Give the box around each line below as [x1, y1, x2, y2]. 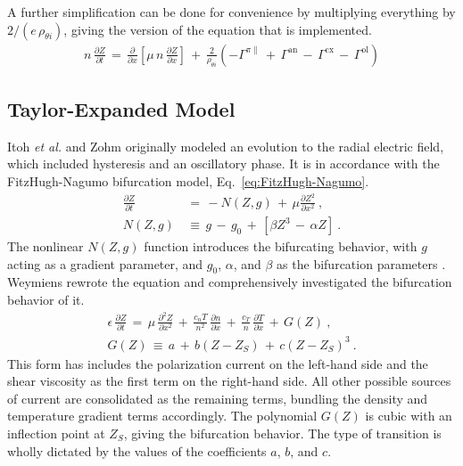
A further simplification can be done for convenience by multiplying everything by [7, 3, 456, 20]
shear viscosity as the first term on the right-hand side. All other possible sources [7, 372, 451, 390]
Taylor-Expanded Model [7, 95, 236, 123]
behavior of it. [7, 290, 85, 309]
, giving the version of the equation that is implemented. [63, 20, 372, 38]
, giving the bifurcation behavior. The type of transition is [123, 423, 442, 442]
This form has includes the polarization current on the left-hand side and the [7, 354, 428, 372]
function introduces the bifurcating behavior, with [144, 237, 418, 256]
